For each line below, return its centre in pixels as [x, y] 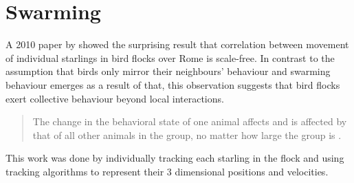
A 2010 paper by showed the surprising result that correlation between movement [177, 44]
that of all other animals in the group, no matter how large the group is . [187, 134]
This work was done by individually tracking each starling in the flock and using [175, 158]
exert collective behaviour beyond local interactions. [115, 98]
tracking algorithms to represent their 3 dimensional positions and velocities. [167, 171]
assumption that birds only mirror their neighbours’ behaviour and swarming [168, 71]
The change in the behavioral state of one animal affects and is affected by [190, 121]
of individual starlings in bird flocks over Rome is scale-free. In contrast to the [170, 57]
